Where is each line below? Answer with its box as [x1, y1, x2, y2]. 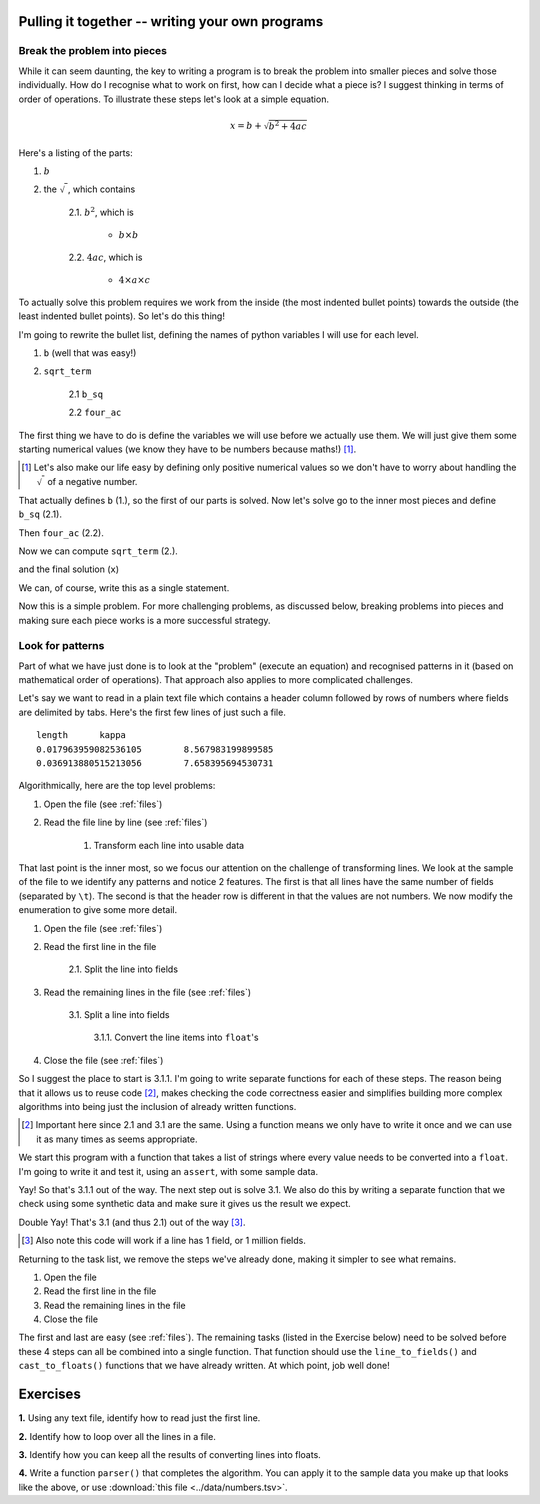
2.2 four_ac [68, 406, 122, 419]
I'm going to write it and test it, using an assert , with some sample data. [18, 1165, 319, 1177]
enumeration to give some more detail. [18, 904, 178, 916]
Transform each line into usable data [93, 839, 245, 851]
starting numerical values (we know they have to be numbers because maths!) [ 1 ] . [18, 443, 357, 455]
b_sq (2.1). [18, 508, 62, 520]
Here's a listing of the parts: [18, 146, 134, 159]
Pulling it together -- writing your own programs [18, 13, 324, 30]
